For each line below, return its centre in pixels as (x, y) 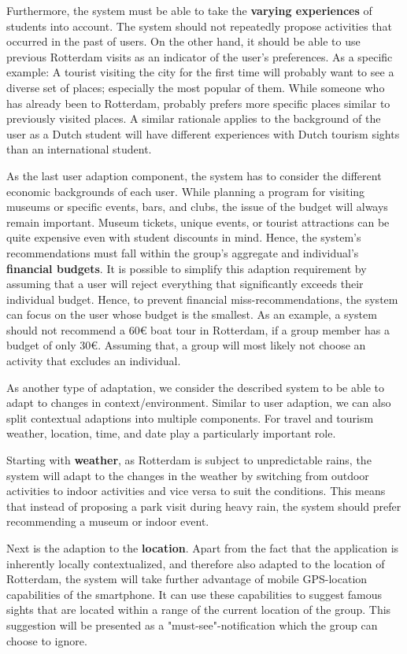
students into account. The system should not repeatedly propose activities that (199, 26)
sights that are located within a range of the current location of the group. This (199, 610)
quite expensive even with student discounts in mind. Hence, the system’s (184, 237)
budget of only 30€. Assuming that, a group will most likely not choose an (186, 345)
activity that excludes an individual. (94, 361)
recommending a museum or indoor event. (108, 521)
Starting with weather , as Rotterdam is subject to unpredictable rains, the (189, 460)
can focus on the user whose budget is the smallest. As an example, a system (192, 314)
